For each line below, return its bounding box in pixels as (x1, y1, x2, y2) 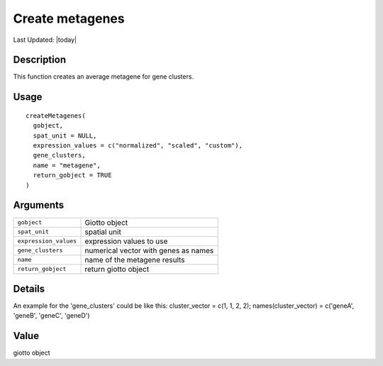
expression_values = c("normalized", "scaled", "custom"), (33, 142, 243, 150)
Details (13, 282, 45, 294)
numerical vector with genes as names (84, 245, 214, 255)
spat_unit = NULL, (33, 131, 97, 140)
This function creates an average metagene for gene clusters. (13, 72, 194, 81)
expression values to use (84, 236, 168, 246)
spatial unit (84, 227, 122, 237)
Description (13, 54, 67, 66)
